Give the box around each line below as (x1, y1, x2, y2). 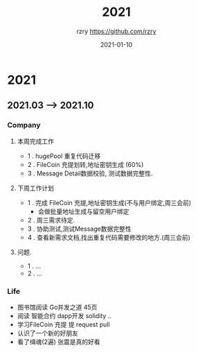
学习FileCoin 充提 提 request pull (17, 320, 110, 328)
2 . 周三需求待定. (27, 215, 75, 224)
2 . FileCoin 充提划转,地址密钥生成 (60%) (27, 160, 144, 168)
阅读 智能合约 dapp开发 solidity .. (17, 311, 112, 319)
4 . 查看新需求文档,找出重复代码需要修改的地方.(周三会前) (27, 233, 190, 241)
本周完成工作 (17, 137, 54, 146)
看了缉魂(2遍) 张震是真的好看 (17, 337, 100, 346)
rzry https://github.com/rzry (76, 27, 156, 35)
